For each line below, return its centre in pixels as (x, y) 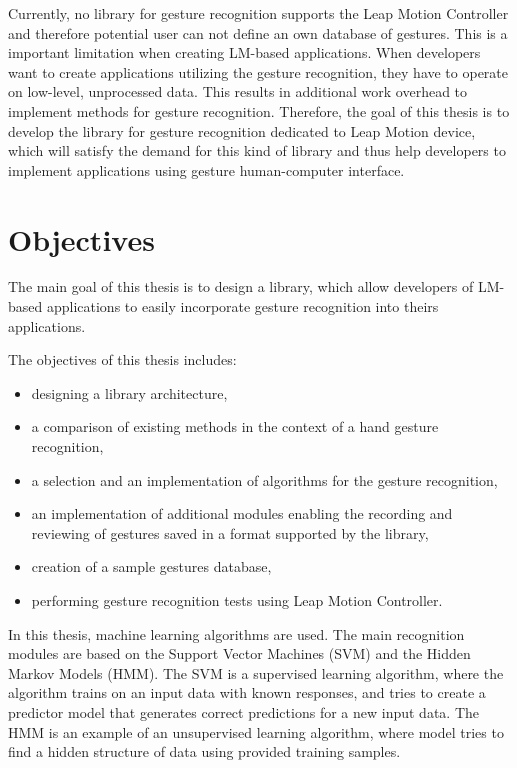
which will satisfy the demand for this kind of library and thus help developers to (257, 150)
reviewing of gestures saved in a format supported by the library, (230, 532)
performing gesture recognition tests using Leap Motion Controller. (237, 600)
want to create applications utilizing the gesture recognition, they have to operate (258, 71)
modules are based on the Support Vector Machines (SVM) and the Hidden (239, 653)
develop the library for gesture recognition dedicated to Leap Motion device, (242, 130)
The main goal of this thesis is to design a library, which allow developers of (241, 286)
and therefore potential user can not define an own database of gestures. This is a (258, 32)
